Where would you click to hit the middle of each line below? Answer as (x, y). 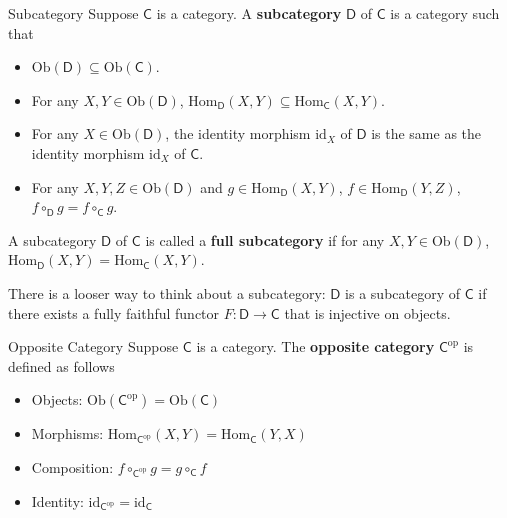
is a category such (445, 13)
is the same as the (426, 133)
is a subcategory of (403, 292)
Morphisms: (67, 433)
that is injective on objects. (367, 312)
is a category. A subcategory (249, 13)
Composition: (72, 466)
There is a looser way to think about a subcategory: (167, 292)
